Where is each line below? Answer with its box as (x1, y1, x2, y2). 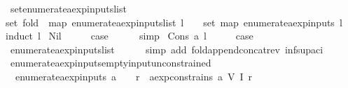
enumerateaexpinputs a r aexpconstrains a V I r (15, 69, 252, 83)
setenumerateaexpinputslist (10, 1, 127, 15)
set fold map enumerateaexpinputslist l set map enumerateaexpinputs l (6, 15, 342, 29)
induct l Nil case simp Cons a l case (6, 28, 253, 43)
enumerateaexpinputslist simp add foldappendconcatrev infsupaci (10, 42, 323, 56)
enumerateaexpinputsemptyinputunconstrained (10, 55, 211, 70)
